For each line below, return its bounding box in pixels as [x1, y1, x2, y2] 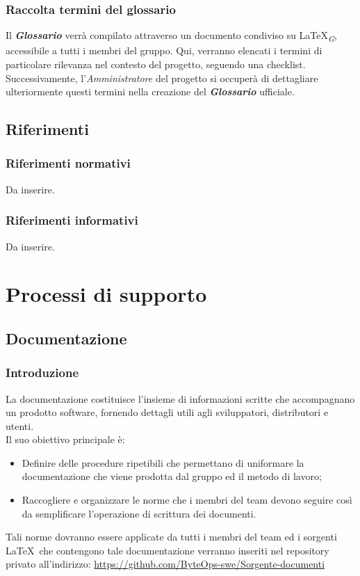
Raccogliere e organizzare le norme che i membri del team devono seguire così [22, 493, 352, 507]
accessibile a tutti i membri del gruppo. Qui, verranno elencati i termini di [6, 43, 322, 58]
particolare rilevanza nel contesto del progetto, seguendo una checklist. [6, 56, 306, 71]
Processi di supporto [6, 280, 207, 308]
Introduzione [6, 364, 79, 381]
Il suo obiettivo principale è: [6, 432, 125, 447]
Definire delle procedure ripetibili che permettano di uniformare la [22, 455, 304, 470]
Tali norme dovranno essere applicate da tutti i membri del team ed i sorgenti [6, 529, 337, 544]
